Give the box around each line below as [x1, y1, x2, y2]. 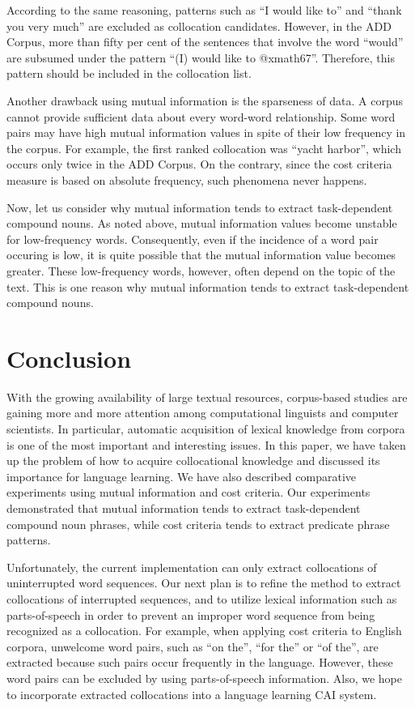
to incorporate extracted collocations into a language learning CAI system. [6, 685, 377, 702]
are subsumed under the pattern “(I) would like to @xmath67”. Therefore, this [6, 49, 395, 66]
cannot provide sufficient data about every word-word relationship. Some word [6, 108, 396, 125]
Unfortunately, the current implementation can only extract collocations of [6, 558, 377, 575]
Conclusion [6, 341, 132, 374]
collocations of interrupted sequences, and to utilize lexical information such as [6, 590, 397, 607]
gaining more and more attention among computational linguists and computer [6, 404, 399, 421]
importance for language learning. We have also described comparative [6, 467, 357, 484]
